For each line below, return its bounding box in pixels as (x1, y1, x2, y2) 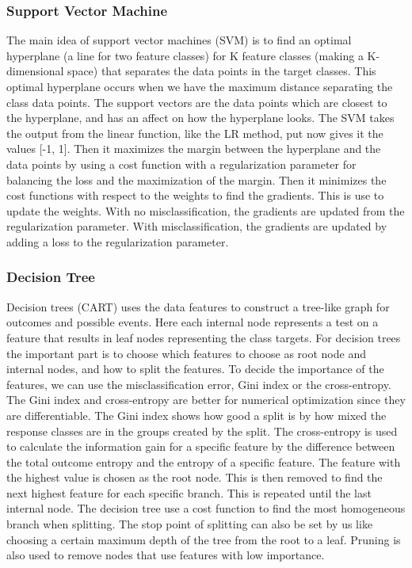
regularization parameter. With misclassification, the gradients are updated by (6, 218, 387, 234)
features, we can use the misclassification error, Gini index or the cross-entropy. (6, 375, 391, 392)
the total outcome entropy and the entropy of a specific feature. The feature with (6, 453, 401, 470)
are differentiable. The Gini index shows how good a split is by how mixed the (6, 406, 387, 423)
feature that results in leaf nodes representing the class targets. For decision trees (6, 329, 401, 345)
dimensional (6, 63, 64, 79)
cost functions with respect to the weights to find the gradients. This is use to (6, 187, 384, 204)
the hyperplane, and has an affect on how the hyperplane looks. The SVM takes (6, 109, 395, 126)
